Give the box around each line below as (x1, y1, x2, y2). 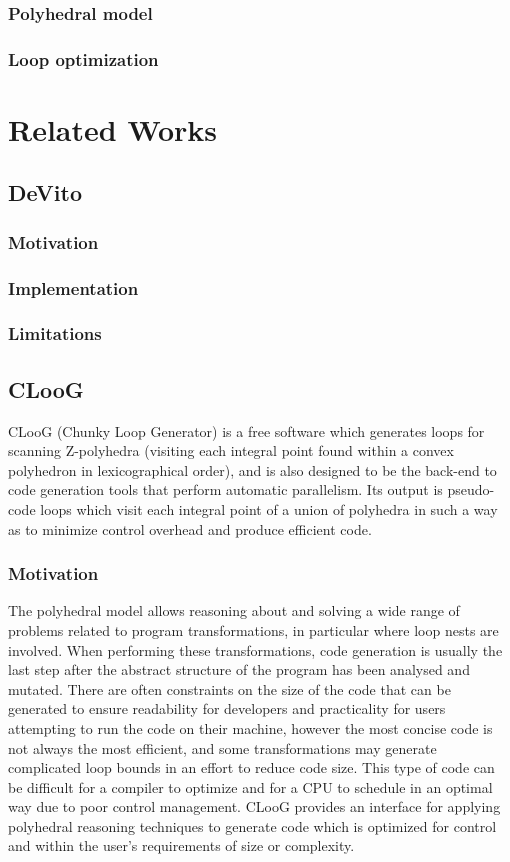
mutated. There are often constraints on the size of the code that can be (8, 678, 451, 699)
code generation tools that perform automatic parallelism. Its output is (8, 479, 443, 500)
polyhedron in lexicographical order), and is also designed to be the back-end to (8, 459, 497, 480)
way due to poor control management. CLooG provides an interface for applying (8, 796, 501, 817)
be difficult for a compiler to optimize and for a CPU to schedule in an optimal (8, 776, 493, 797)
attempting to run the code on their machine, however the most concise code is (8, 717, 493, 738)
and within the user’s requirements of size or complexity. (8, 835, 355, 856)
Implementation (8, 275, 139, 300)
